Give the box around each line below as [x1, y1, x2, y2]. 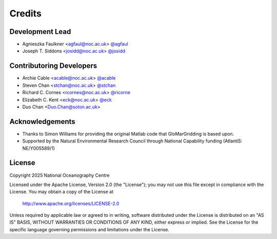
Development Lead [9, 27, 71, 36]
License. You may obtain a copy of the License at [9, 189, 114, 195]
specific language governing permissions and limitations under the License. [9, 226, 169, 232]
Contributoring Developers [9, 62, 97, 70]
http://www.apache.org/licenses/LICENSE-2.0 [22, 200, 120, 207]
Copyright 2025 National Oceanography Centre [9, 172, 110, 178]
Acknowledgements [9, 117, 75, 126]
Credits [9, 8, 42, 19]
